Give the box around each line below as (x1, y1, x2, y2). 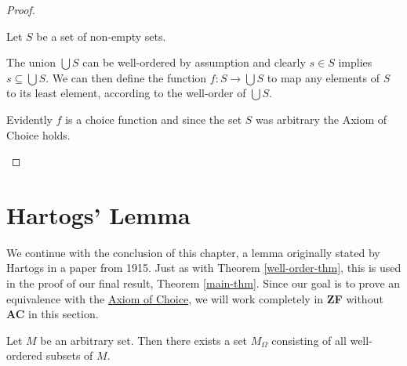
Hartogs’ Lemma (6, 198, 191, 230)
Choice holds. (6, 126, 71, 143)
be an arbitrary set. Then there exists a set (40, 332, 248, 348)
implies (338, 54, 372, 71)
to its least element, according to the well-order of (6, 85, 246, 101)
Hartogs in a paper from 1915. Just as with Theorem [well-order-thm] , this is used (6, 259, 402, 276)
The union (6, 54, 56, 71)
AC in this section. (6, 306, 99, 322)
